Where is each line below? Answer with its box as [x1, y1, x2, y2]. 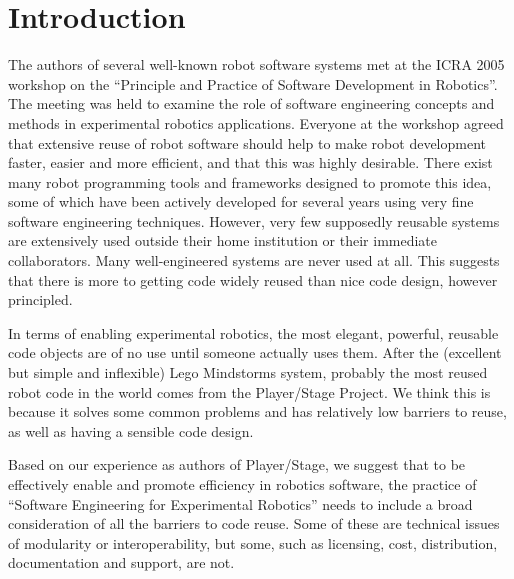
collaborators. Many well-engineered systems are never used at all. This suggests [8, 250, 500, 271]
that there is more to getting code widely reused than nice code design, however [8, 269, 498, 290]
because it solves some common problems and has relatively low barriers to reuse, [8, 401, 507, 422]
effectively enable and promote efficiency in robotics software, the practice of [8, 474, 477, 494]
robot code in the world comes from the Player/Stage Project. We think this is [8, 381, 491, 402]
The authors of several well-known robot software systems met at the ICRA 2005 [8, 54, 505, 75]
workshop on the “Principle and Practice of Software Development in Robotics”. [8, 73, 498, 94]
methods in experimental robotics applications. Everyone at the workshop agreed [8, 112, 504, 133]
